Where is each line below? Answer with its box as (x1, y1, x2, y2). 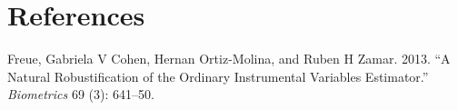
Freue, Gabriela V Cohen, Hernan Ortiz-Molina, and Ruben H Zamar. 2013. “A (7, 49, 451, 68)
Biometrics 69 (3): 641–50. (7, 85, 154, 104)
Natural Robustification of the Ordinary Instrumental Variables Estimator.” (7, 66, 429, 85)
